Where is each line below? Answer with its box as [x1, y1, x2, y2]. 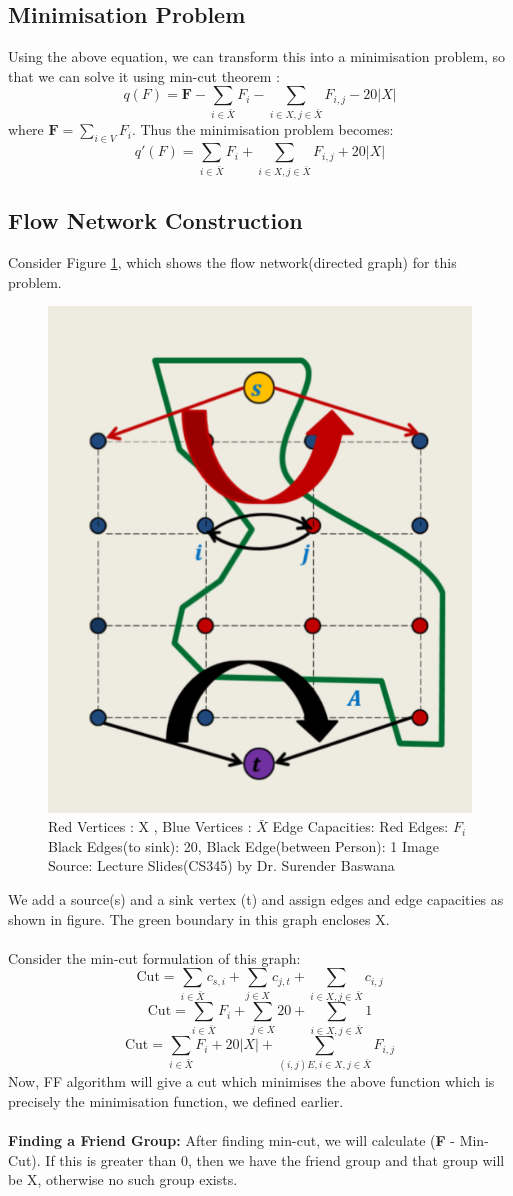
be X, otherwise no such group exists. [8, 1169, 238, 1190]
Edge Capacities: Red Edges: [272, 816, 449, 837]
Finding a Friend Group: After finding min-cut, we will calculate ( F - [8, 1129, 455, 1150]
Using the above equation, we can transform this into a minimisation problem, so [8, 46, 506, 67]
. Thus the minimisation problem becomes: [131, 119, 394, 140]
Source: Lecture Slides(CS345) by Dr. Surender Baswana [48, 855, 395, 876]
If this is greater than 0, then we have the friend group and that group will [45, 1149, 505, 1170]
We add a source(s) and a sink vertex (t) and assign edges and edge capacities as [8, 889, 504, 910]
